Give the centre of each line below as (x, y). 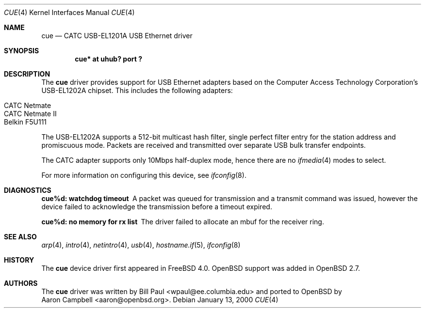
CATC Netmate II (30, 114)
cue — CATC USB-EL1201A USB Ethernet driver (117, 36)
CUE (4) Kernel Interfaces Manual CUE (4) (69, 12)
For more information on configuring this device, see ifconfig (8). (144, 175)
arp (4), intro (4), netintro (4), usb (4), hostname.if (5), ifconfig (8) (141, 245)
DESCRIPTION (27, 74)
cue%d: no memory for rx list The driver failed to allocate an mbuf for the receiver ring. (183, 222)
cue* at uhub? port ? (108, 59)
